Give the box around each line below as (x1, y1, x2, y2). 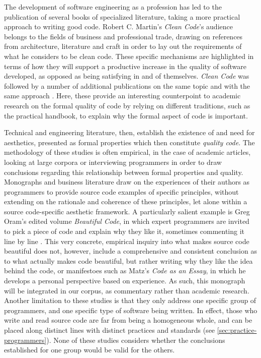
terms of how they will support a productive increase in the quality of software (4, 61, 246, 71)
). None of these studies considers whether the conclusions (46, 334, 225, 345)
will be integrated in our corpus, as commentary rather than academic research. (4, 285, 249, 295)
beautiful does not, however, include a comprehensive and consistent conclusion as (4, 246, 257, 256)
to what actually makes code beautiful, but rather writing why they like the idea (4, 255, 253, 266)
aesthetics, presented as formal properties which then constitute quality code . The (4, 137, 255, 147)
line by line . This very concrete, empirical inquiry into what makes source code (4, 235, 249, 246)
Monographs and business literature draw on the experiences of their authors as (4, 176, 250, 187)
